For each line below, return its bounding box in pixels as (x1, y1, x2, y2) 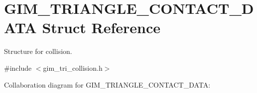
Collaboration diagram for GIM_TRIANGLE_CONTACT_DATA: (4, 79, 211, 90)
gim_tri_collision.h (43, 62, 103, 73)
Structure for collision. (4, 46, 72, 56)
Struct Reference (42, 17, 161, 38)
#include (4, 62, 32, 73)
